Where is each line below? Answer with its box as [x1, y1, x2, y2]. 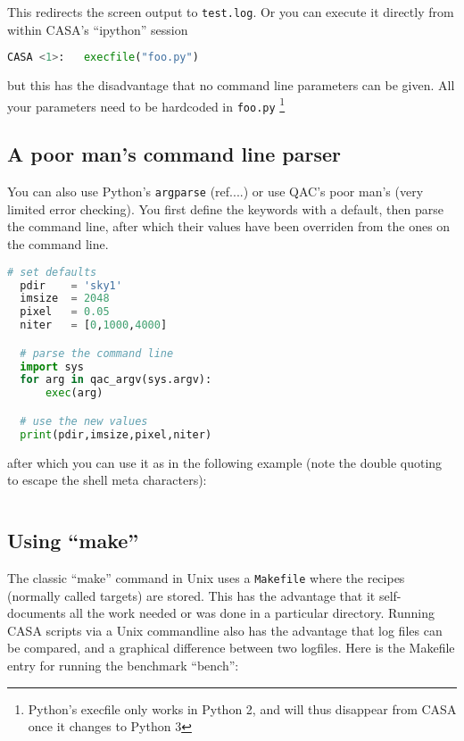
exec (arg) [45, 387, 104, 400]
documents [7, 604, 66, 622]
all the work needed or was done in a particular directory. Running [70, 604, 435, 622]
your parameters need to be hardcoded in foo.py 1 [7, 94, 286, 115]
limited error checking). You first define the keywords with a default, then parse [7, 199, 443, 218]
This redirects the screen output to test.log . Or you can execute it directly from [7, 3, 454, 21]
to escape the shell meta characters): [7, 470, 207, 489]
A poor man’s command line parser [7, 140, 342, 168]
